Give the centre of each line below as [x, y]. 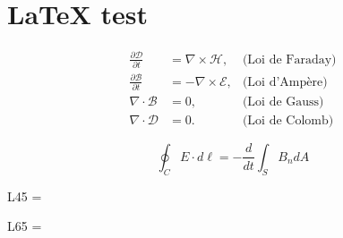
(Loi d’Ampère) [285, 82]
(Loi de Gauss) [283, 102]
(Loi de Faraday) [289, 59]
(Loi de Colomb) [288, 120]
